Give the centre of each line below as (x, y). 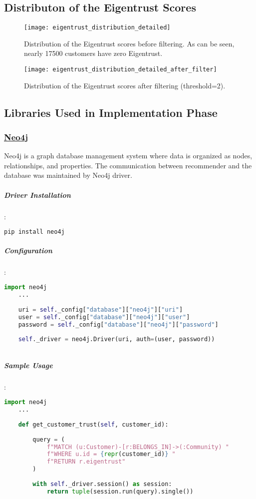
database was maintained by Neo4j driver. (68, 175)
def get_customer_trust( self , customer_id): (93, 424)
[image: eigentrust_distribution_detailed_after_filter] (121, 70)
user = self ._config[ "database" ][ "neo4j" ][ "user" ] (104, 317)
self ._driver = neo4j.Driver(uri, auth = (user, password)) (117, 339)
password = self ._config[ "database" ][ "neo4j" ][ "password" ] (118, 324)
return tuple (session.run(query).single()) (120, 491)
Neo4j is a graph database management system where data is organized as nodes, (128, 156)
